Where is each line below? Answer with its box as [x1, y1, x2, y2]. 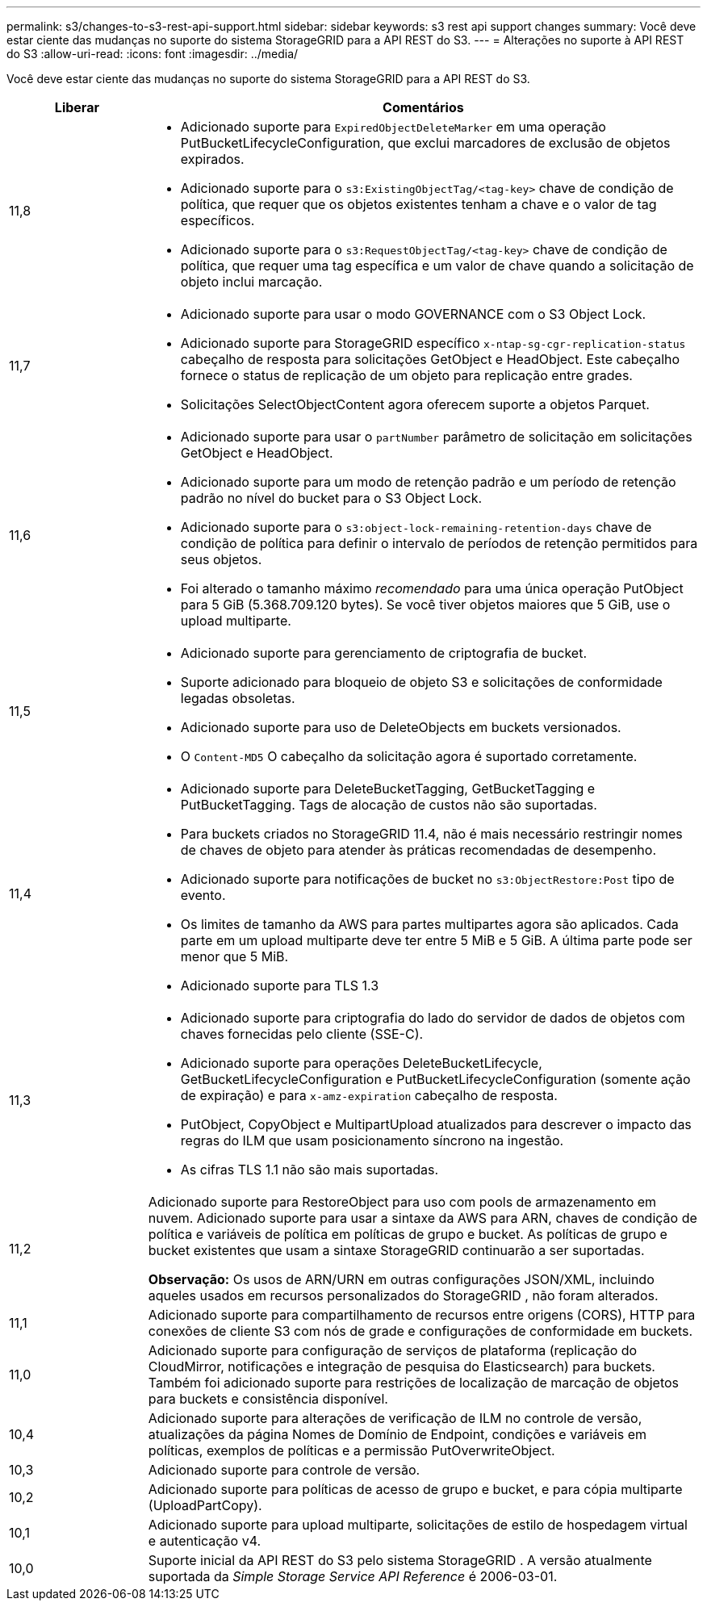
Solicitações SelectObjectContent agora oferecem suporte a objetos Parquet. [180, 396, 650, 412]
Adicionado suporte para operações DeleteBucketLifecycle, [180, 1055, 542, 1071]
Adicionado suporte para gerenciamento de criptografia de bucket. [180, 645, 588, 661]
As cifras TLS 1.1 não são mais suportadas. [180, 1161, 439, 1178]
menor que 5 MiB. [180, 948, 289, 965]
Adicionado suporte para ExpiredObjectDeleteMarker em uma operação [180, 119, 606, 135]
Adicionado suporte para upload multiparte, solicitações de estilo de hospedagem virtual [148, 1517, 688, 1533]
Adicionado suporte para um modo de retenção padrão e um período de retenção [180, 474, 676, 490]
